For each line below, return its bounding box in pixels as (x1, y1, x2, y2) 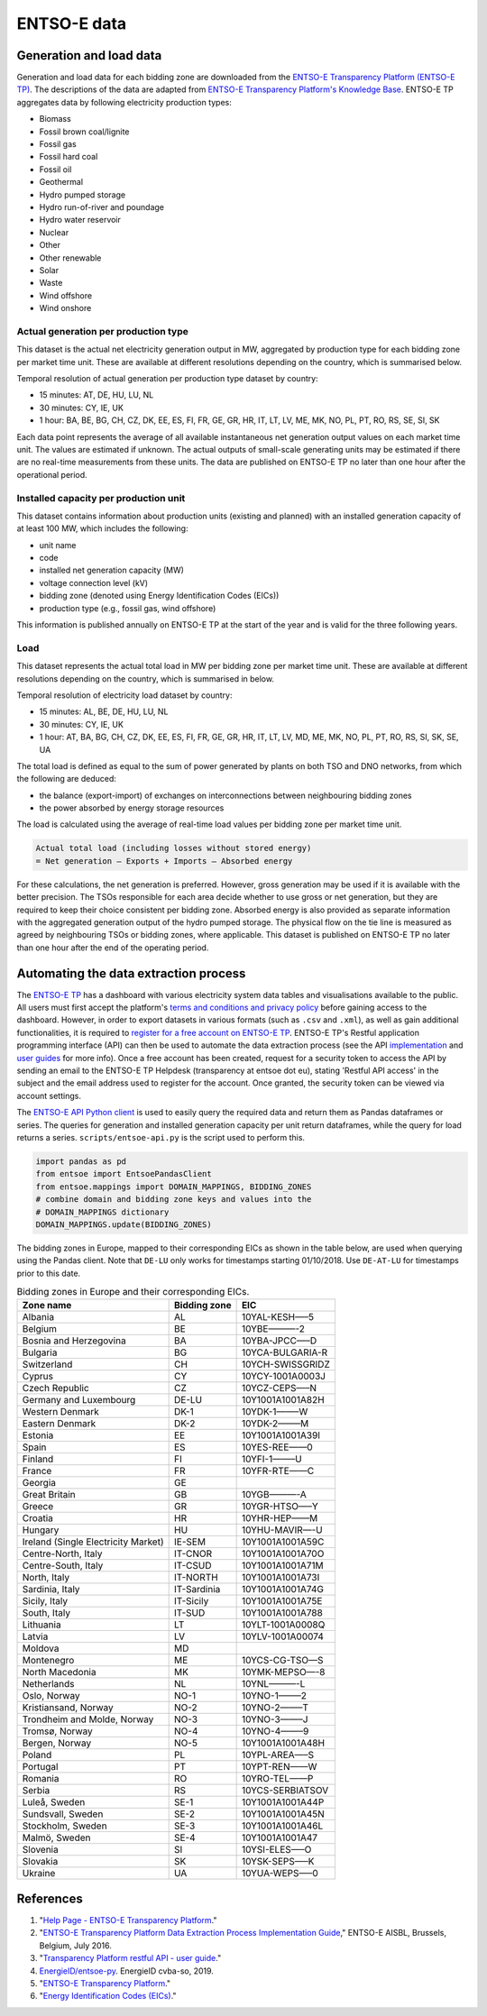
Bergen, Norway (22, 1737, 92, 1749)
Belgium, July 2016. (39, 1939, 113, 1951)
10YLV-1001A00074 (241, 1630, 325, 1643)
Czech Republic (22, 1382, 89, 1395)
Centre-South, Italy (22, 1560, 104, 1572)
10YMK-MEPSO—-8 (241, 1666, 326, 1679)
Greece (22, 1500, 54, 1513)
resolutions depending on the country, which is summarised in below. (16, 673, 275, 684)
